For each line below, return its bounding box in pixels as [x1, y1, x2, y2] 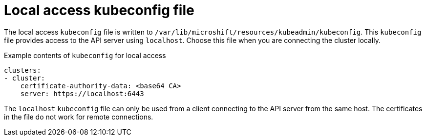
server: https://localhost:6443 [20, 89, 144, 98]
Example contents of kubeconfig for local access [4, 51, 166, 60]
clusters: [4, 66, 41, 74]
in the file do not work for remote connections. [4, 112, 153, 121]
